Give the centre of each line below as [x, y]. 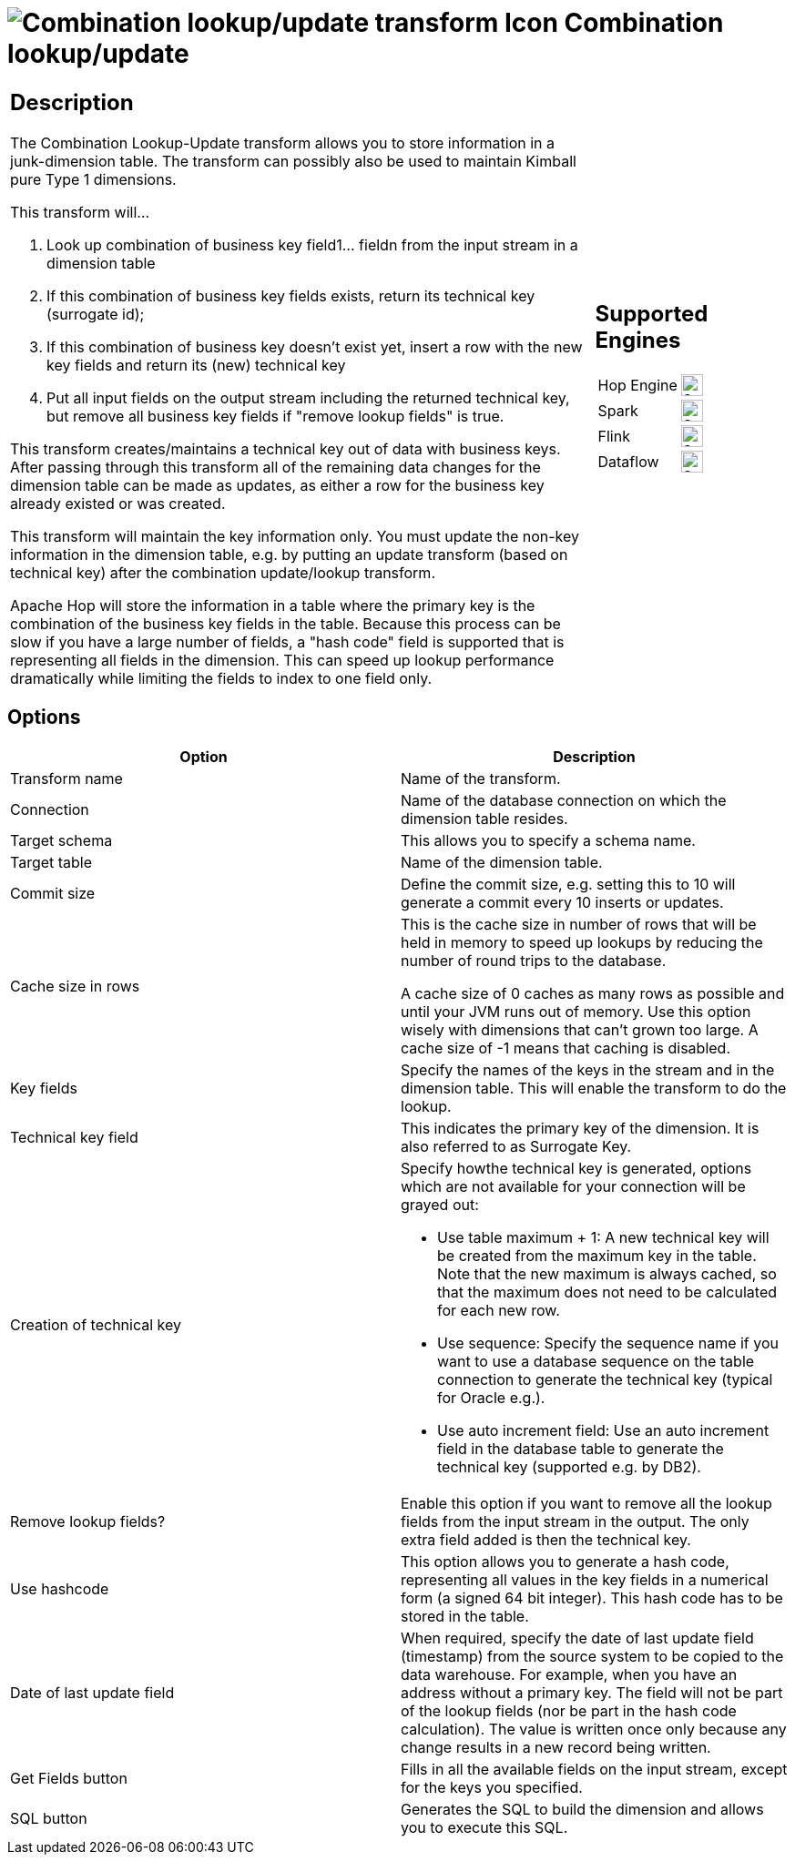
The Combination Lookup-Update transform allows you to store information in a [282, 142]
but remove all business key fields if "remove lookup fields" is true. [275, 416]
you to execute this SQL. [484, 1827]
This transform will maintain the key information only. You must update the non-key [295, 536]
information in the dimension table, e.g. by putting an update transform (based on [289, 554]
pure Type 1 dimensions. [93, 179]
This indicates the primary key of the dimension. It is [580, 1128]
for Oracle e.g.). [491, 1397]
